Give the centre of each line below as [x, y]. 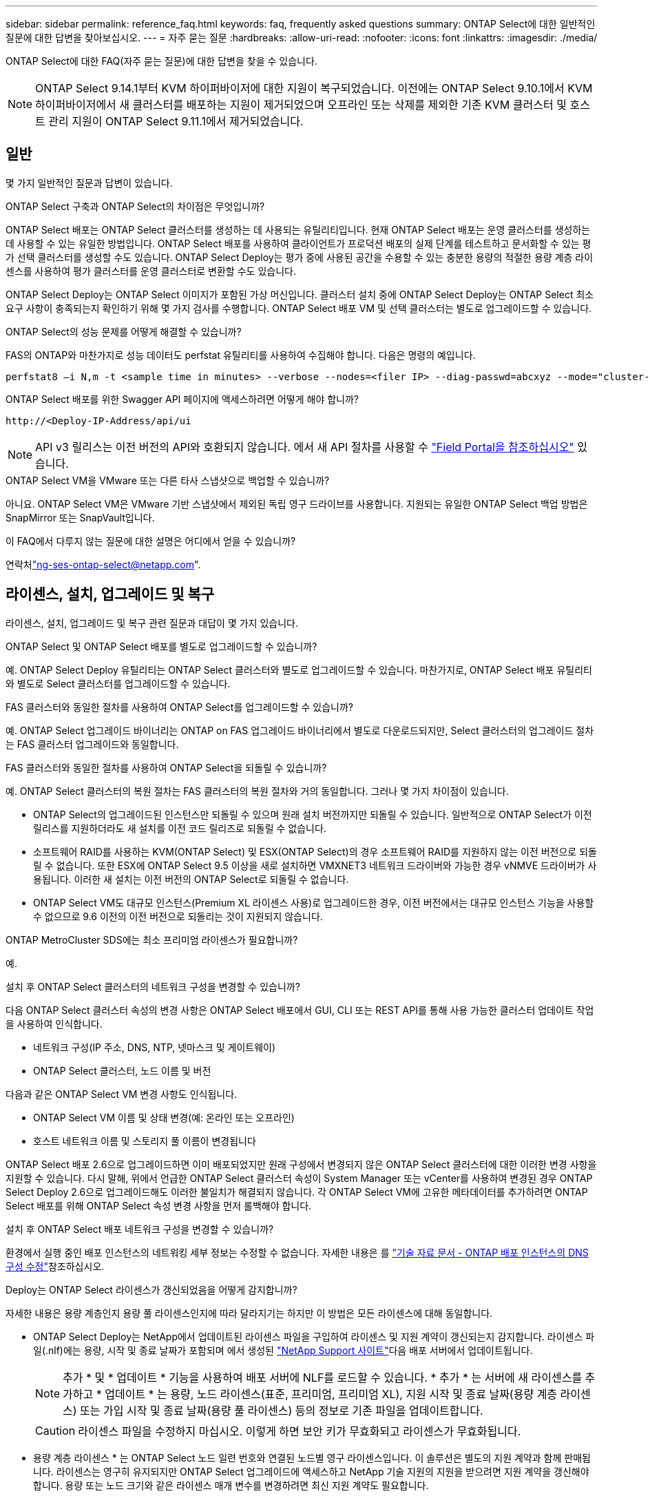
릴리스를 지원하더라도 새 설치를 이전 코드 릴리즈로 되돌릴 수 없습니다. [180, 828]
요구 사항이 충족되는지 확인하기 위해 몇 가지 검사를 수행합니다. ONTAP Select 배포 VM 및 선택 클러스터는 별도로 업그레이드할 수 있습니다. [299, 308]
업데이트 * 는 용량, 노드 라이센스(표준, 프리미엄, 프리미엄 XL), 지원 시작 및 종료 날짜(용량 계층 [331, 1394]
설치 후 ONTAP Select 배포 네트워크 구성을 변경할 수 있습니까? [140, 1229]
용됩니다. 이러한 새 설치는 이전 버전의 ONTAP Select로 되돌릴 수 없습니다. [191, 879]
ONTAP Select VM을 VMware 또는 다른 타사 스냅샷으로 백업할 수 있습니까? [168, 480]
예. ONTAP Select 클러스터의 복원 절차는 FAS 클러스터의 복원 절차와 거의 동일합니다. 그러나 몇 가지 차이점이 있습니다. [257, 791]
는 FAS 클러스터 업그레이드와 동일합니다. [92, 744]
